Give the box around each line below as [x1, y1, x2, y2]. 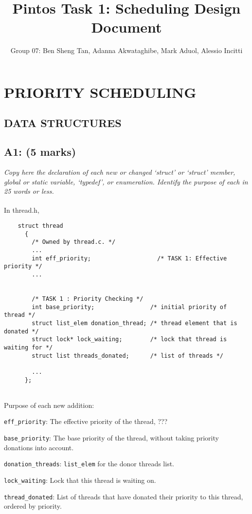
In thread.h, [4, 205, 39, 215]
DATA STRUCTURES [4, 115, 122, 130]
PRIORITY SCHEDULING [4, 82, 197, 102]
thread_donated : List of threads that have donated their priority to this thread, [4, 491, 243, 501]
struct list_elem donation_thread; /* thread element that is [32, 319, 237, 327]
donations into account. [4, 442, 74, 452]
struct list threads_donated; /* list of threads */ [32, 352, 224, 359]
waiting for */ [4, 344, 53, 351]
